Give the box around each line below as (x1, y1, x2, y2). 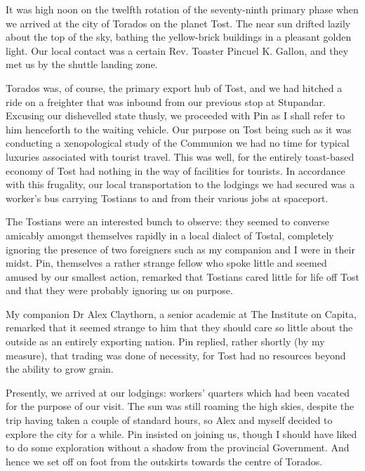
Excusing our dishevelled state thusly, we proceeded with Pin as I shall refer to (6, 108, 345, 123)
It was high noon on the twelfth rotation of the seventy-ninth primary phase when (6, 2, 359, 16)
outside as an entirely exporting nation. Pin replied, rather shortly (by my (6, 334, 325, 349)
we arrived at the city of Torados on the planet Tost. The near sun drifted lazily (6, 15, 351, 30)
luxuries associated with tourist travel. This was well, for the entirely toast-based (6, 149, 354, 164)
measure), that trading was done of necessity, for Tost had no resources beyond (6, 347, 346, 362)
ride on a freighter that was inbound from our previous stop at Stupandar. (6, 94, 326, 109)
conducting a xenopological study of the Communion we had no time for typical (6, 135, 350, 150)
